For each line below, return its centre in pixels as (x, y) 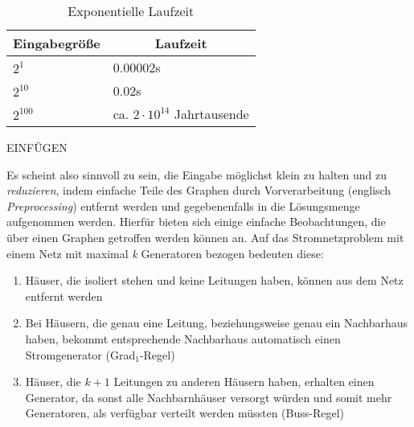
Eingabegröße (57, 43)
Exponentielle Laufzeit (131, 11)
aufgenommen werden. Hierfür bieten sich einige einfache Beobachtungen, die (196, 222)
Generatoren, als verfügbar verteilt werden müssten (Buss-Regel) (184, 413)
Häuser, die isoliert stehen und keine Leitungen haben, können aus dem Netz (214, 280)
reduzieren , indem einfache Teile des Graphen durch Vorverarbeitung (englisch (199, 190)
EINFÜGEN (37, 147)
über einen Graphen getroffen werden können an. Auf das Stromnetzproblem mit (205, 237)
